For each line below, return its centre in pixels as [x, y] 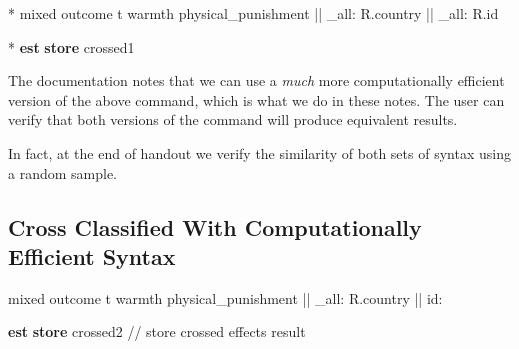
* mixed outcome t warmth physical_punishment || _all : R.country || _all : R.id [253, 13]
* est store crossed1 [71, 46]
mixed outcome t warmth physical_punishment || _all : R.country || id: [225, 297]
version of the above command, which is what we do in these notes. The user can [256, 99]
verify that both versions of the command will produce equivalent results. [233, 119]
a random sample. [63, 172]
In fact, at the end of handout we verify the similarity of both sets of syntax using [259, 152]
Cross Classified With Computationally [215, 226]
